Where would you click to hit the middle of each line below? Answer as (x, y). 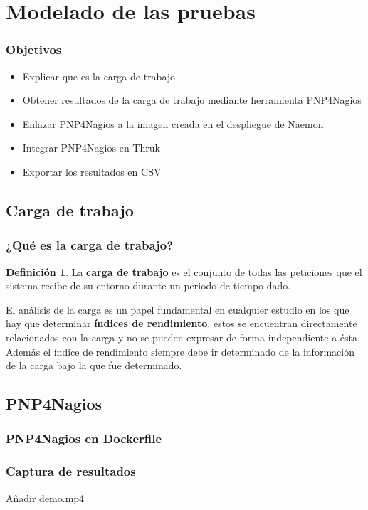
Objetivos (34, 49)
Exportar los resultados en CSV (92, 171)
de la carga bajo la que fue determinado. (94, 365)
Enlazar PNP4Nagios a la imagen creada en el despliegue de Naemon (173, 123)
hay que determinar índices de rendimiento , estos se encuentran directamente (182, 323)
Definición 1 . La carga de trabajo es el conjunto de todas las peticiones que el (184, 271)
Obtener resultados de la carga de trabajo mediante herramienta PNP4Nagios (192, 100)
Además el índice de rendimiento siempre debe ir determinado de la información (180, 351)
